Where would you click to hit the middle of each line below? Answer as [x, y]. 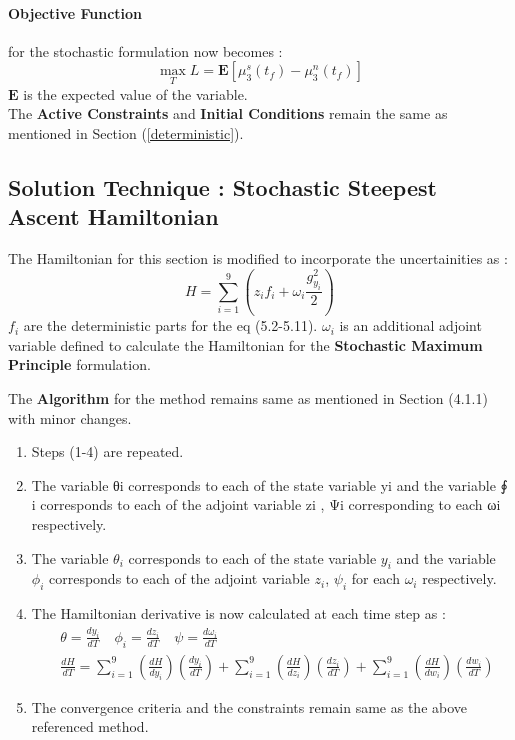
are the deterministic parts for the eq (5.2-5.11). [170, 325]
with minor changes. [70, 417]
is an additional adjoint [410, 325]
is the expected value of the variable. [135, 93]
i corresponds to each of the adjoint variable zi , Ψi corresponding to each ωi [266, 504]
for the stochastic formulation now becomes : [145, 50]
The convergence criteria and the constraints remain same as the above [249, 706]
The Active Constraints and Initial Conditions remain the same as [228, 113]
